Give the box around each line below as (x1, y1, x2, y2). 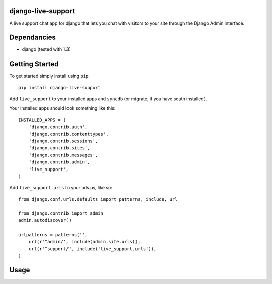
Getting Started (9, 60, 59, 68)
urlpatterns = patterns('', (18, 232, 88, 237)
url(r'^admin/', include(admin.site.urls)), (28, 239, 141, 245)
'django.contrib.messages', (28, 152, 98, 158)
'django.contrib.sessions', (28, 138, 98, 144)
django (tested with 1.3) (22, 46, 71, 52)
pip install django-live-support (18, 85, 101, 90)
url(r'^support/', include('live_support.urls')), (28, 246, 157, 252)
